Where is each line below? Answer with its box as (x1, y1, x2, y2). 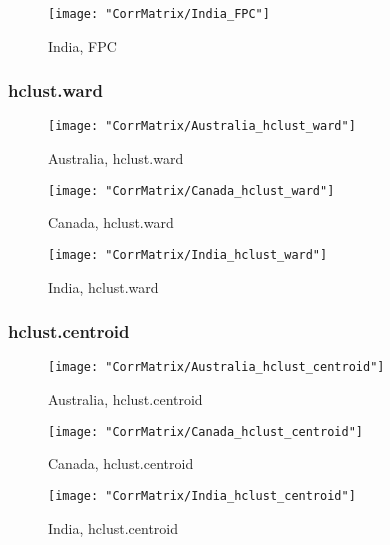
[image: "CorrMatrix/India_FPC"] (48, 7, 270, 21)
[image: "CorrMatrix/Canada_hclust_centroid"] (48, 424, 363, 439)
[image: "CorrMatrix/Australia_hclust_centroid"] (48, 360, 385, 375)
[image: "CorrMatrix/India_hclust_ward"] (48, 247, 328, 262)
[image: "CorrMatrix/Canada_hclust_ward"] (48, 183, 335, 198)
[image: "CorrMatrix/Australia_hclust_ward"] (48, 119, 356, 134)
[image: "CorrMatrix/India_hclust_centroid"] (48, 488, 356, 503)
